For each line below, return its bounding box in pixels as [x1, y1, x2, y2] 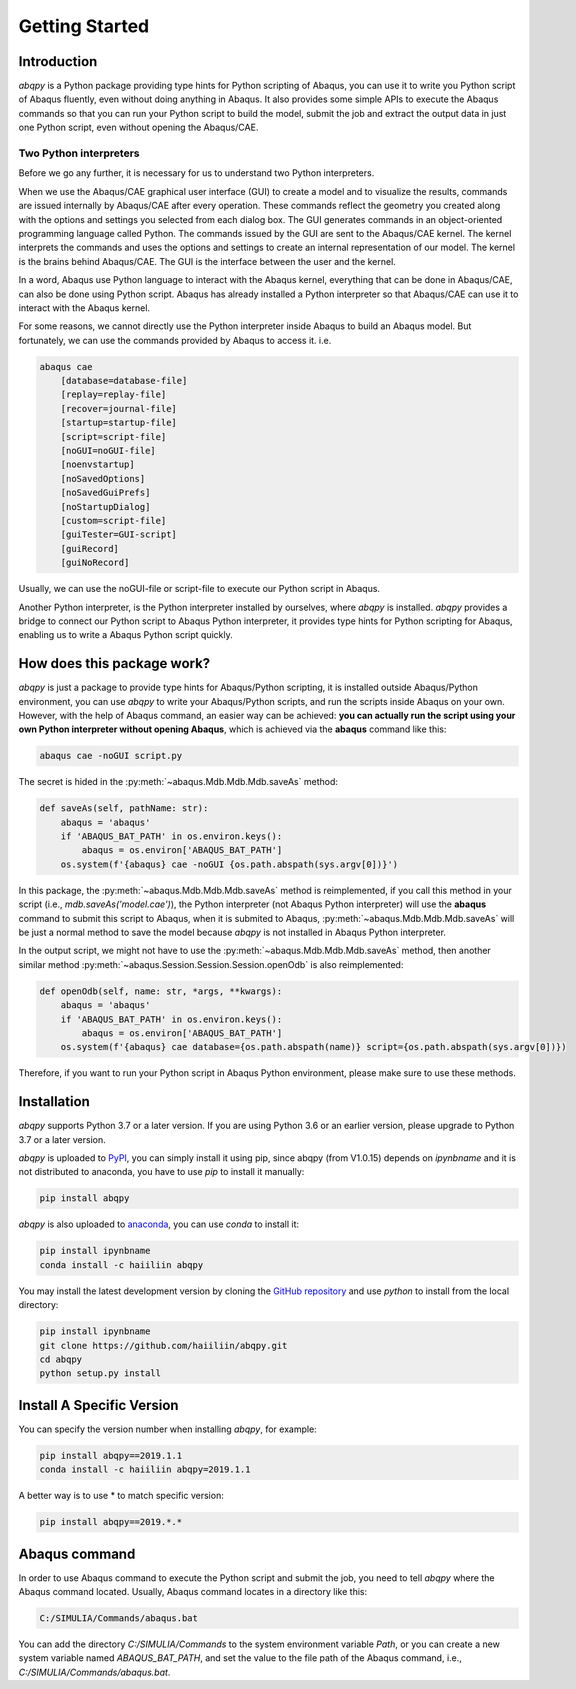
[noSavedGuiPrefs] [60, 487, 151, 499]
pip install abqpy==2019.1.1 [39, 1450, 183, 1461]
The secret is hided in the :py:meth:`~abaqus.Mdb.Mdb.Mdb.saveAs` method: [18, 776, 339, 788]
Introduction [18, 53, 98, 70]
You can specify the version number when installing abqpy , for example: [18, 1423, 317, 1435]
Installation [18, 1093, 90, 1110]
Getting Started [18, 15, 150, 37]
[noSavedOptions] [60, 473, 146, 484]
